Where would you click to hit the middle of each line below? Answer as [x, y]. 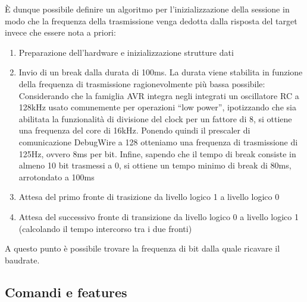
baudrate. [22, 260]
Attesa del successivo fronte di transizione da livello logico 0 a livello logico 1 [159, 216]
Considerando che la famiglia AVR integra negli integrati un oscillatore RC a [159, 95]
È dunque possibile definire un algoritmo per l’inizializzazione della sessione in [147, 9]
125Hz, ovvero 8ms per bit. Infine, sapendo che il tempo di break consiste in [157, 153]
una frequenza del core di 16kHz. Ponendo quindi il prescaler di [134, 130]
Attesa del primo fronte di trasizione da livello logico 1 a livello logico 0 [149, 197]
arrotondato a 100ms [57, 177]
